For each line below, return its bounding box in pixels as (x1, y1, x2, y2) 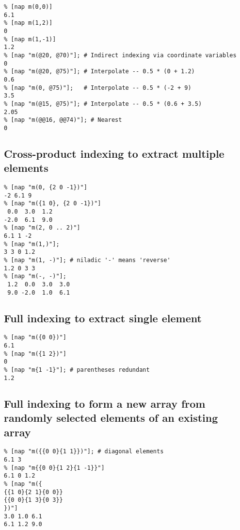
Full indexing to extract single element (4, 310, 202, 325)
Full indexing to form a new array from (4, 396, 206, 411)
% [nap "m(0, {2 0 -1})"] (4, 184, 87, 191)
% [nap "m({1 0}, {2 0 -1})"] (4, 200, 101, 207)
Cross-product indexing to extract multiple (4, 146, 224, 161)
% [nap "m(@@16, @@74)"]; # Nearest (4, 116, 122, 124)
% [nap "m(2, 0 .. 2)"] (4, 224, 80, 232)
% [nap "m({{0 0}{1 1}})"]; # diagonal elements (4, 448, 164, 455)
